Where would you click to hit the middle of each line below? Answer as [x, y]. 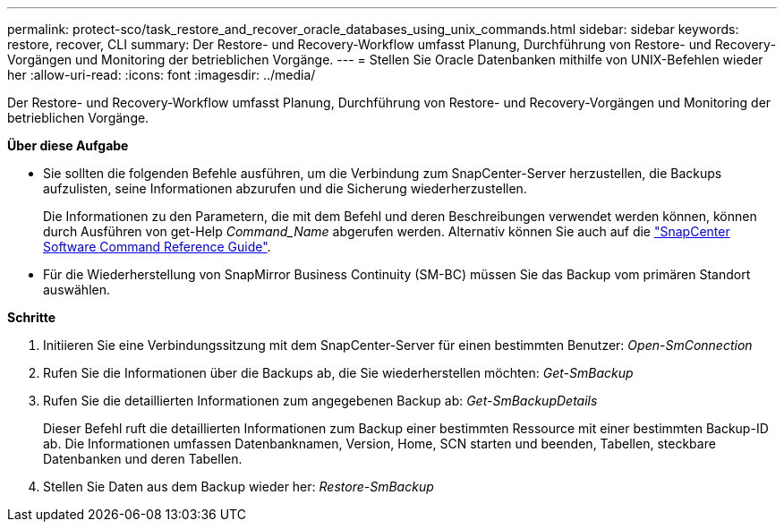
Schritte [31, 317]
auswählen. [77, 290]
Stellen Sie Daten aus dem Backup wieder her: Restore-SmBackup [239, 486]
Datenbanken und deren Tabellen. [143, 459]
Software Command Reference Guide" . [157, 247]
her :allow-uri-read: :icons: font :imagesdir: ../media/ [162, 75]
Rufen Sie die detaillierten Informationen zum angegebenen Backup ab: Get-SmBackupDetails [320, 401]
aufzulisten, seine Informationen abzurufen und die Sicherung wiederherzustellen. [285, 188]
